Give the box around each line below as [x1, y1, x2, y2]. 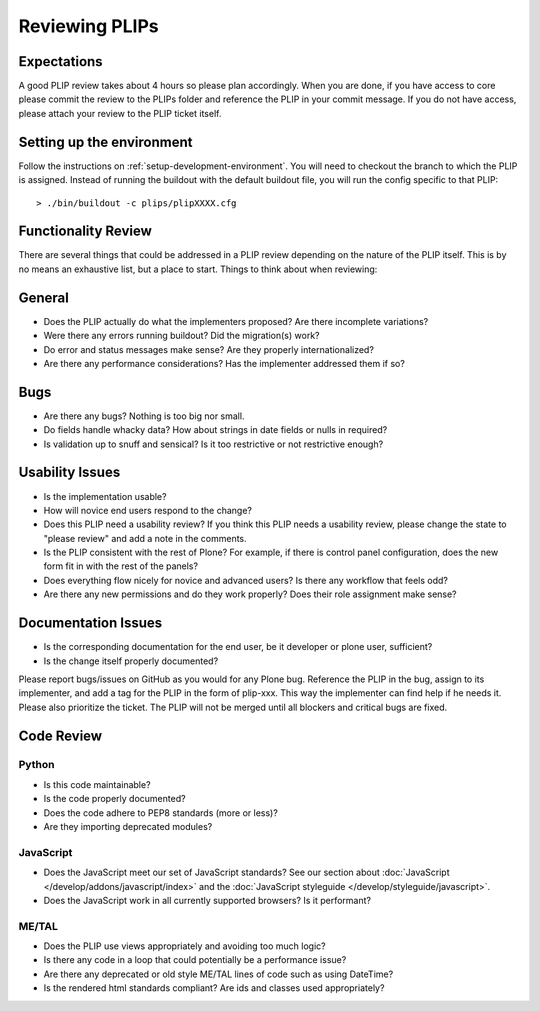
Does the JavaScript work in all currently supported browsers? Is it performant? [43, 894, 372, 906]
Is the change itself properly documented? [43, 655, 219, 667]
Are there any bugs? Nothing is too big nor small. [43, 410, 245, 422]
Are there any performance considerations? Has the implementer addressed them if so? [43, 357, 405, 369]
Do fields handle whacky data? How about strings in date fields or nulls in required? [43, 424, 388, 436]
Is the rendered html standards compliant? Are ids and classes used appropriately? [43, 982, 385, 994]
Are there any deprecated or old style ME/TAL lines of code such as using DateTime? [43, 968, 394, 980]
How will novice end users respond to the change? [43, 504, 253, 516]
